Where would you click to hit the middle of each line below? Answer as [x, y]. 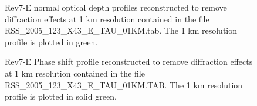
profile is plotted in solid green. [61, 96]
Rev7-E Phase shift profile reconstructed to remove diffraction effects [129, 62]
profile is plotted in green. [51, 42]
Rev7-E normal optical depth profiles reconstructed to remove [116, 7]
